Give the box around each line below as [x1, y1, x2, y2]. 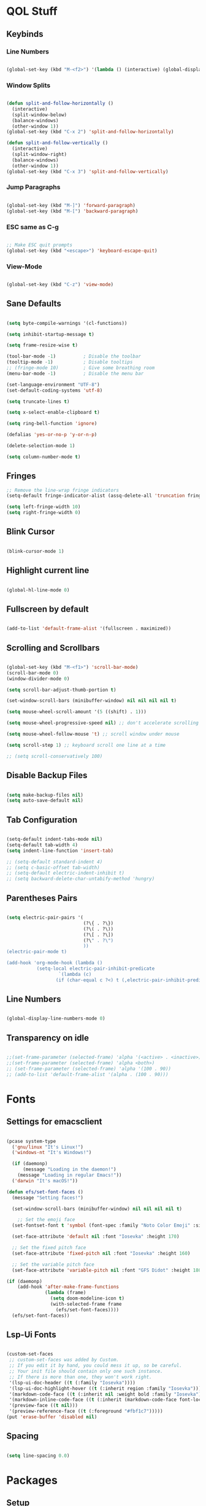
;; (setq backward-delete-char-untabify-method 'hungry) [6, 876, 155, 882]
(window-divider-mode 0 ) [6, 676, 70, 682]
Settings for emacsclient [6, 1117, 102, 1127]
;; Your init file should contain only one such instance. [9, 1368, 164, 1375]
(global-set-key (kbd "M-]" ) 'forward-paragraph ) [6, 202, 136, 208]
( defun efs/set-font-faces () [6, 1188, 84, 1195]
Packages [6, 1473, 58, 1487]
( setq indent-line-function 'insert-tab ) [6, 848, 114, 854]
